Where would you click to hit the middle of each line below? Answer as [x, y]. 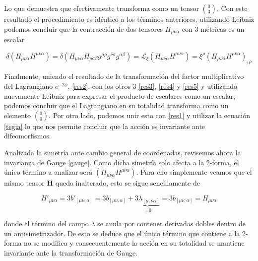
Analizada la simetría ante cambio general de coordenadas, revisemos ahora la [123, 152]
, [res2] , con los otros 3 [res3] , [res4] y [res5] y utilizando [152, 86]
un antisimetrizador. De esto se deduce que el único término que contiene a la [122, 233]
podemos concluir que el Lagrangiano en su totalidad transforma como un [116, 105]
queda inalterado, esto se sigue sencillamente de [128, 183]
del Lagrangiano [29, 86]
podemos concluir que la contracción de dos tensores [84, 29]
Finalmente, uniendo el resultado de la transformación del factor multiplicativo [124, 76]
